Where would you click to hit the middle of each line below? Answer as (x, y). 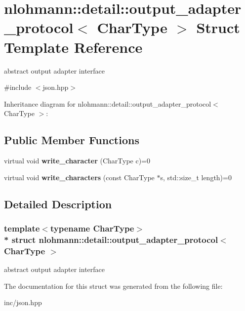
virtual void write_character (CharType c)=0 (77, 161)
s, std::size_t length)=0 (196, 177)
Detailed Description (58, 204)
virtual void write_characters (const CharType (79, 177)
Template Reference (73, 47)
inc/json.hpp (23, 302)
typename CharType (92, 228)
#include (18, 87)
